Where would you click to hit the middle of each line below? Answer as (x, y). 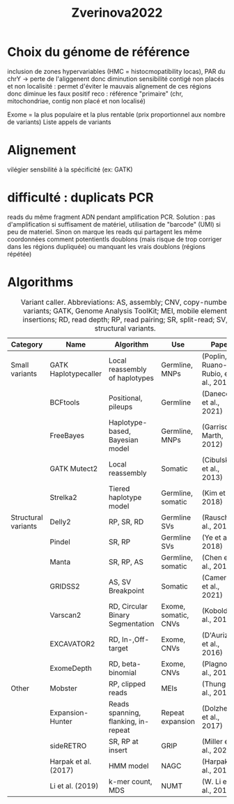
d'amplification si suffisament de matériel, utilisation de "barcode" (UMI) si (114, 224)
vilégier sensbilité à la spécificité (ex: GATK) (70, 169)
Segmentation (131, 623)
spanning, (125, 713)
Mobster (64, 688)
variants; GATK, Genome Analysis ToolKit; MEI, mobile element (125, 310)
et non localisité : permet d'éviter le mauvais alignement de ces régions (109, 86)
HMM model (128, 766)
